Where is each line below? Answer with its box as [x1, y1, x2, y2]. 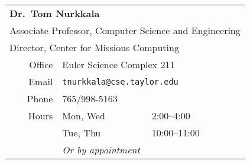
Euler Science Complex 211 [62, 58, 175, 71]
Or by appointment [62, 143, 140, 156]
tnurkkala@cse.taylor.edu [62, 76, 178, 86]
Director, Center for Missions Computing [9, 41, 179, 54]
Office [29, 58, 53, 71]
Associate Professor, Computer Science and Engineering [9, 24, 241, 37]
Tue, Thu [62, 126, 101, 139]
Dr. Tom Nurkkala [9, 6, 100, 20]
